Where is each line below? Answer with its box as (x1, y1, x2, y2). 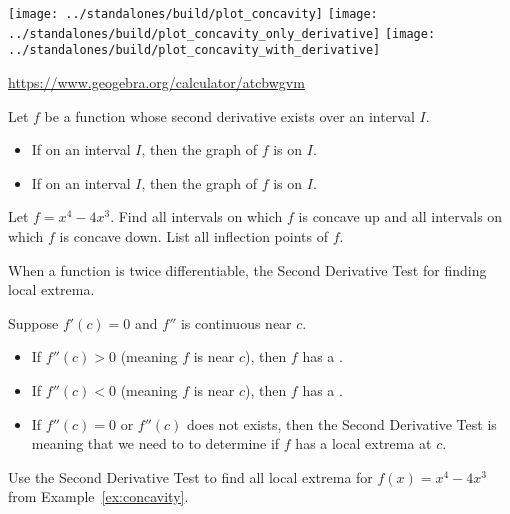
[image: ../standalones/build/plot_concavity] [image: (8, 7, 378, 21)
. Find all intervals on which (110, 206, 283, 227)
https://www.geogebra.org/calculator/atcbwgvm (8, 71, 305, 92)
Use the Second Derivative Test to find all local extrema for (8, 466, 373, 487)
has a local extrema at (295, 433, 432, 454)
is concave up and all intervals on (298, 206, 503, 227)
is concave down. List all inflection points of (59, 225, 328, 246)
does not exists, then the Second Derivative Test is (187, 413, 497, 434)
